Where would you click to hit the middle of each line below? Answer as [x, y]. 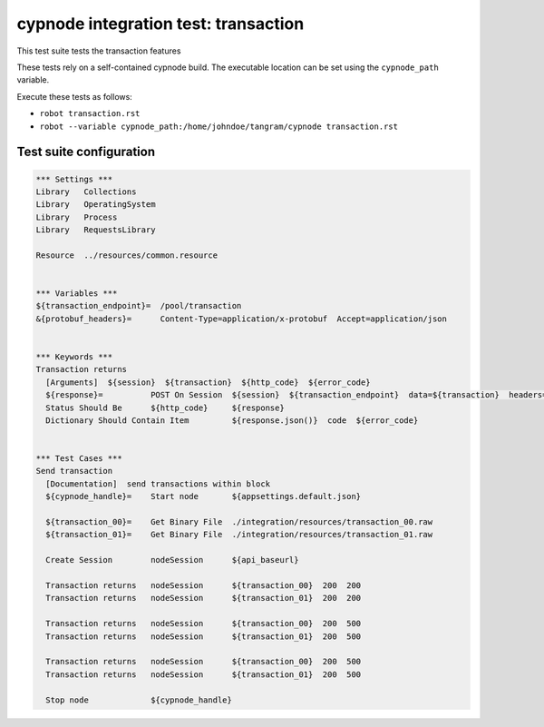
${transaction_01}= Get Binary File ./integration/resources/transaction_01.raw [239, 535]
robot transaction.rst [90, 114]
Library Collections [86, 192]
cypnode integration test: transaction [160, 24]
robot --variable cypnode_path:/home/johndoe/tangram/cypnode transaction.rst [219, 126]
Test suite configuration [86, 152]
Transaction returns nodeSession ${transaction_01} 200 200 [204, 598]
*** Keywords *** [74, 357]
